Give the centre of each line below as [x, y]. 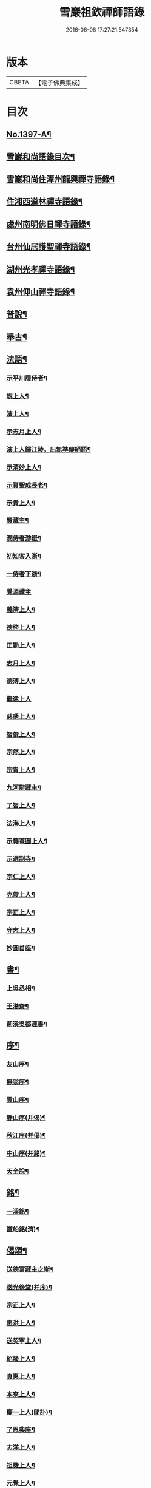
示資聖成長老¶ [27, 485]
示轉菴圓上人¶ [27, 841]
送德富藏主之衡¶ [30, 1269]
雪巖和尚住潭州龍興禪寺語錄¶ [61, 179]
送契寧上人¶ [24, 1340]
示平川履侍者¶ [27, 378]
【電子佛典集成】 [59, 83]
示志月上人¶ [24, 432]
